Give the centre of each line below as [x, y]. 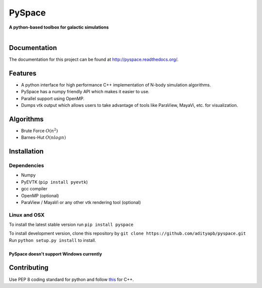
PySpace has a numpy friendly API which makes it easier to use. [85, 92]
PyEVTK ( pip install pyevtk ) [55, 182]
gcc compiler [34, 189]
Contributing [29, 268]
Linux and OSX [27, 215]
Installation [26, 151]
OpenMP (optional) [40, 195]
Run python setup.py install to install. [53, 240]
